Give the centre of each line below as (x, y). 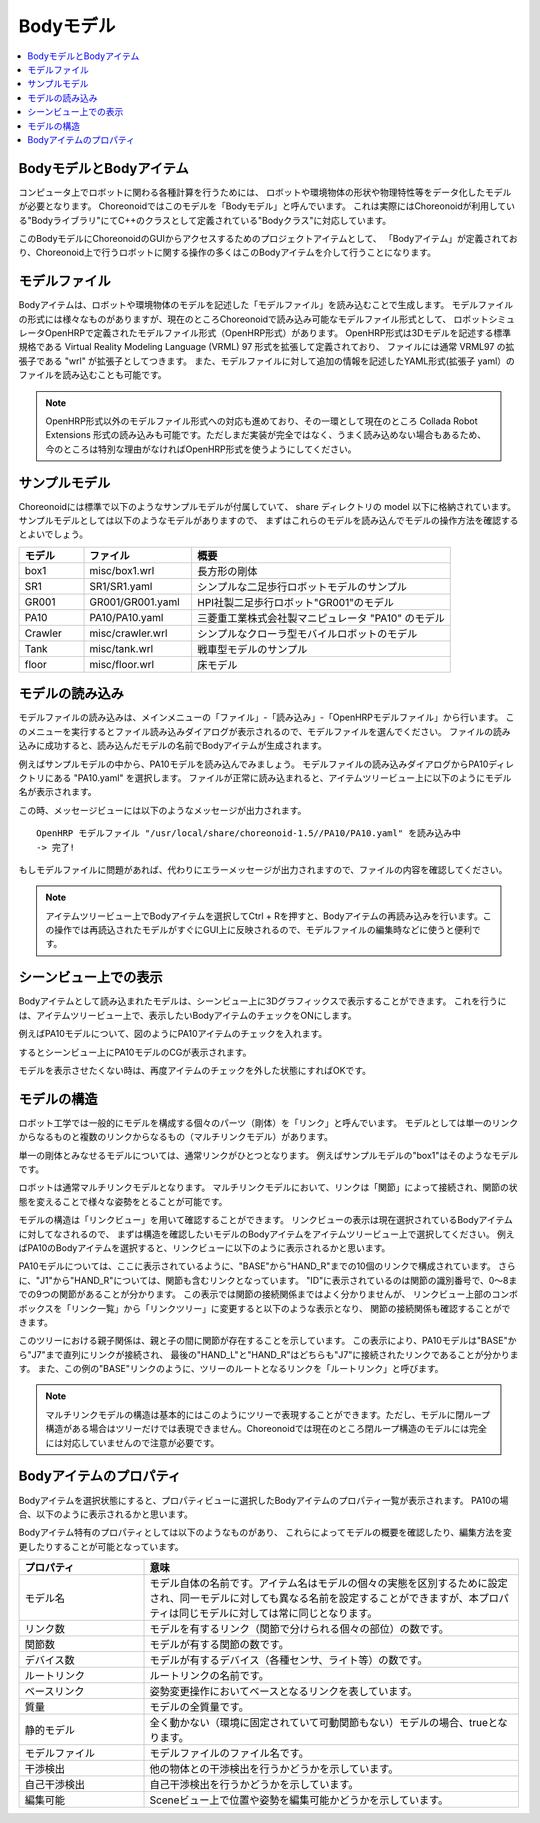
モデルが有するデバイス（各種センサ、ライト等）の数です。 (288, 1660)
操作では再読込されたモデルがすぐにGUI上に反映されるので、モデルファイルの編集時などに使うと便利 (263, 930)
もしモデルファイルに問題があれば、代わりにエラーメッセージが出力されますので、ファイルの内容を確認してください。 (263, 869)
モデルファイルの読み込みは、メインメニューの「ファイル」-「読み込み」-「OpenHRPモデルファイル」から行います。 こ (266, 717)
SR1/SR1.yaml (121, 586)
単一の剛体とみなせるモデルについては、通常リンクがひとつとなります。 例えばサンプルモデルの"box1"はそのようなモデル (268, 1155)
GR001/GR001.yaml (134, 602)
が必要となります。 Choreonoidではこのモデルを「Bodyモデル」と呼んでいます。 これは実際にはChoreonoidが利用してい (266, 206)
